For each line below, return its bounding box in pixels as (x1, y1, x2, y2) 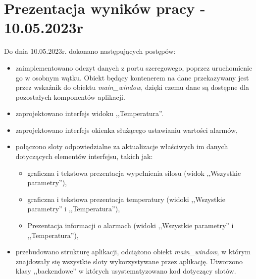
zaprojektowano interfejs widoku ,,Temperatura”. (15, 108, 163, 119)
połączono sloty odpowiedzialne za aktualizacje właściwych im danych (15, 141, 228, 152)
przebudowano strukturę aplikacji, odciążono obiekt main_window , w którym (15, 246, 251, 257)
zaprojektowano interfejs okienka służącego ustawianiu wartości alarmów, (15, 124, 238, 135)
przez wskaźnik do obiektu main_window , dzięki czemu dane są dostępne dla (15, 82, 249, 92)
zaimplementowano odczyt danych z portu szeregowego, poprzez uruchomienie (15, 62, 253, 73)
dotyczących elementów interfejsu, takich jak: (15, 151, 153, 161)
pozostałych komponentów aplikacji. (15, 91, 125, 102)
